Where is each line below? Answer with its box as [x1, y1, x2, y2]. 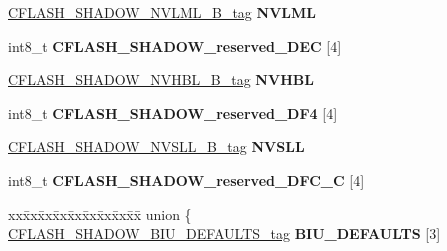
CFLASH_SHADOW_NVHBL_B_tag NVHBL [8, 69, 314, 90]
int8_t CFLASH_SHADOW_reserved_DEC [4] [8, 35, 342, 56]
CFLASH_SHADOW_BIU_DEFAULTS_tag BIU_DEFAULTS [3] [8, 223, 441, 244]
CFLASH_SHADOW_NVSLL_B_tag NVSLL [8, 136, 305, 157]
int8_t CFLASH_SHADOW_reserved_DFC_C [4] [8, 169, 365, 190]
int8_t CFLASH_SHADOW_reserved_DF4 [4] [8, 102, 338, 123]
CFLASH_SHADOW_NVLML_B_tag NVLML [8, 2, 316, 22]
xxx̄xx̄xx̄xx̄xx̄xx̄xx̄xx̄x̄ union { [8, 203, 192, 224]
